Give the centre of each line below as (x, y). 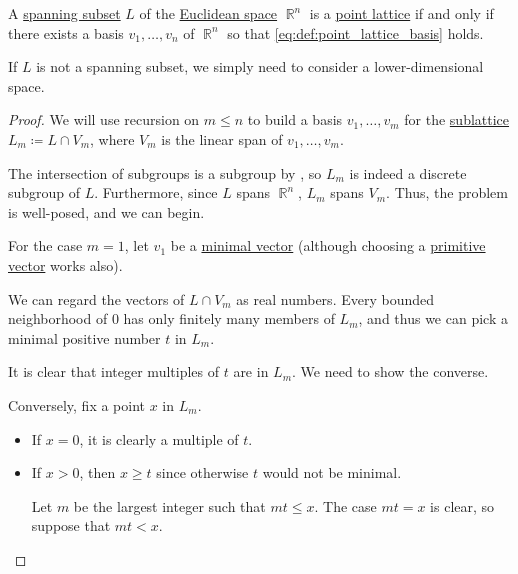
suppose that (71, 525)
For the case (45, 245)
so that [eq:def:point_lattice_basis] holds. (355, 32)
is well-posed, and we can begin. (106, 211)
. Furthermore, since (156, 192)
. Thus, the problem (447, 192)
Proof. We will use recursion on (104, 119)
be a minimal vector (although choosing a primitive (328, 245)
